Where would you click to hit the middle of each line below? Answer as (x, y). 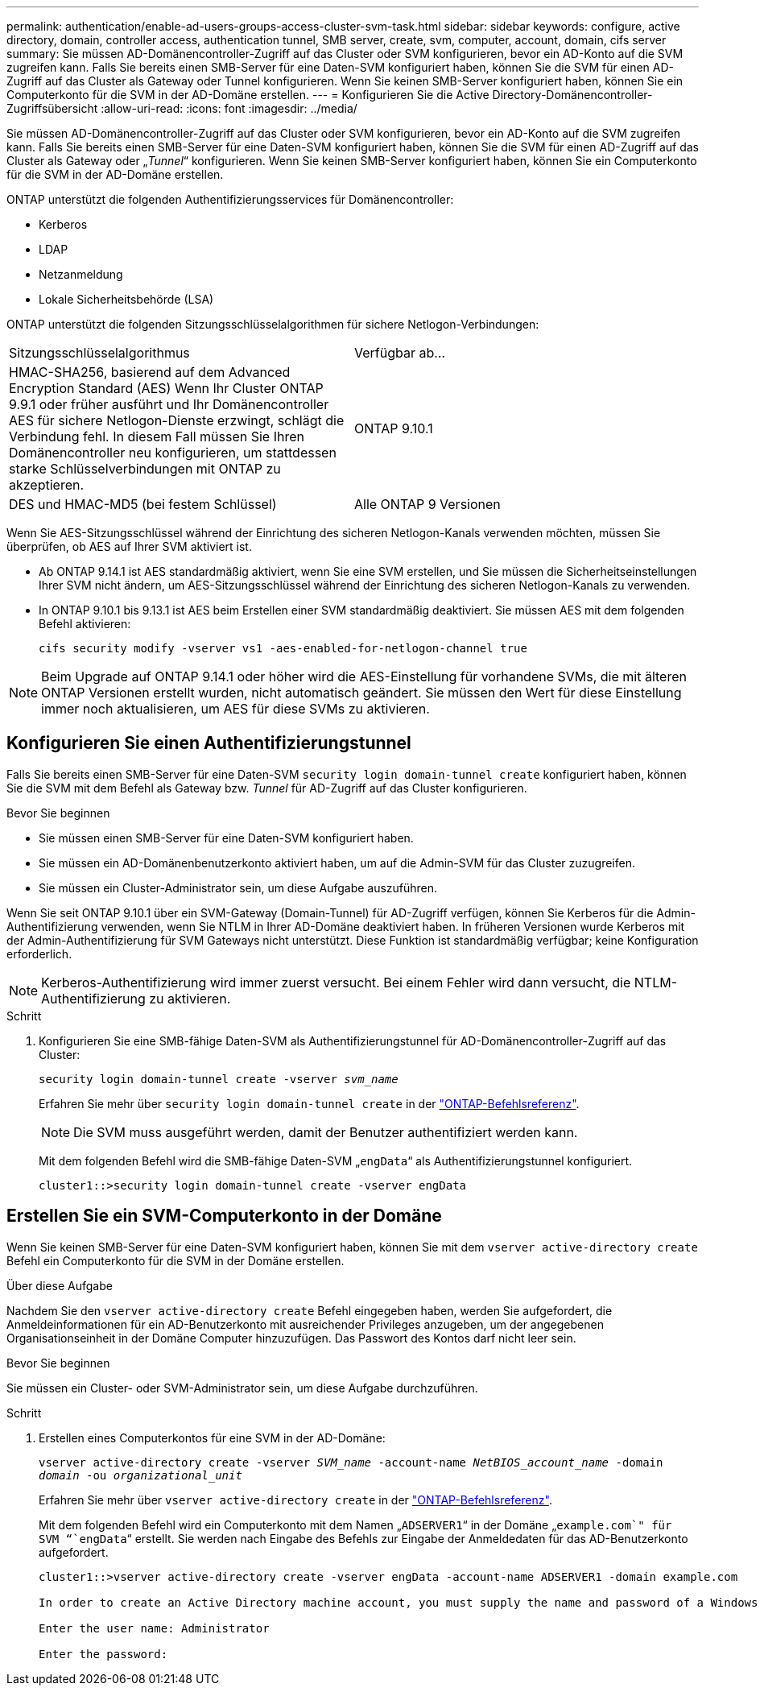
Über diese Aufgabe (60, 1285)
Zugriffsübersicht (52, 108)
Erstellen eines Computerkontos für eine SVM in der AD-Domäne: (212, 1438)
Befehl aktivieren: (85, 624)
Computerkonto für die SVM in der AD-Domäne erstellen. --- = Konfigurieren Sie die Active (248, 95)
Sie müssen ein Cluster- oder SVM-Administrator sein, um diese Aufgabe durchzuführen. (242, 1388)
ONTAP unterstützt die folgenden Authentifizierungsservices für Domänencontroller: (230, 199)
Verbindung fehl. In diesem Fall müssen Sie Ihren (157, 436)
